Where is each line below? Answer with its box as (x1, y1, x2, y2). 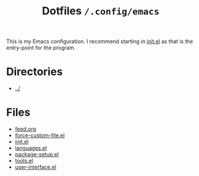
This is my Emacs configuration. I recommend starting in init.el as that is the (6, 38, 194, 45)
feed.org (14, 125, 37, 132)
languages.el (14, 144, 47, 152)
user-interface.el (14, 163, 57, 171)
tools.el (14, 157, 34, 165)
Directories (6, 65, 63, 79)
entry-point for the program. (6, 44, 76, 51)
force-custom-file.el (14, 132, 65, 139)
